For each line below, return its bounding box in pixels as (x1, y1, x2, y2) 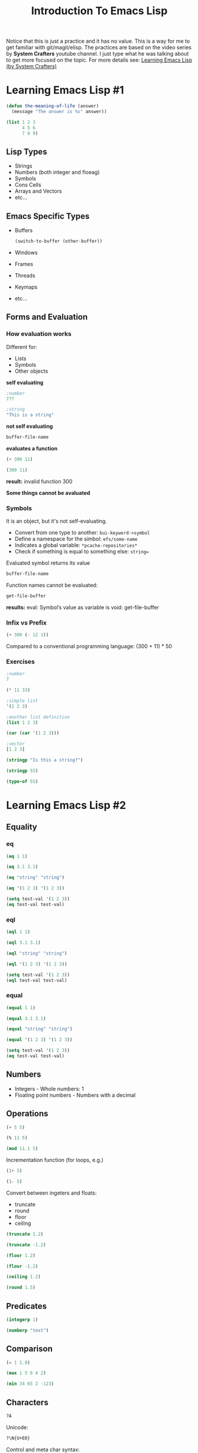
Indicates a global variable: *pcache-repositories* (14, 542, 138, 549)
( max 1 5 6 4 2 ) (6, 1370, 46, 1376)
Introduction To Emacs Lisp (31, 4, 168, 18)
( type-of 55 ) (6, 778, 38, 785)
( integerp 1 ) (6, 1317, 38, 1323)
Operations (6, 1109, 48, 1119)
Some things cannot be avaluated (6, 489, 90, 496)
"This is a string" (6, 412, 54, 418)
